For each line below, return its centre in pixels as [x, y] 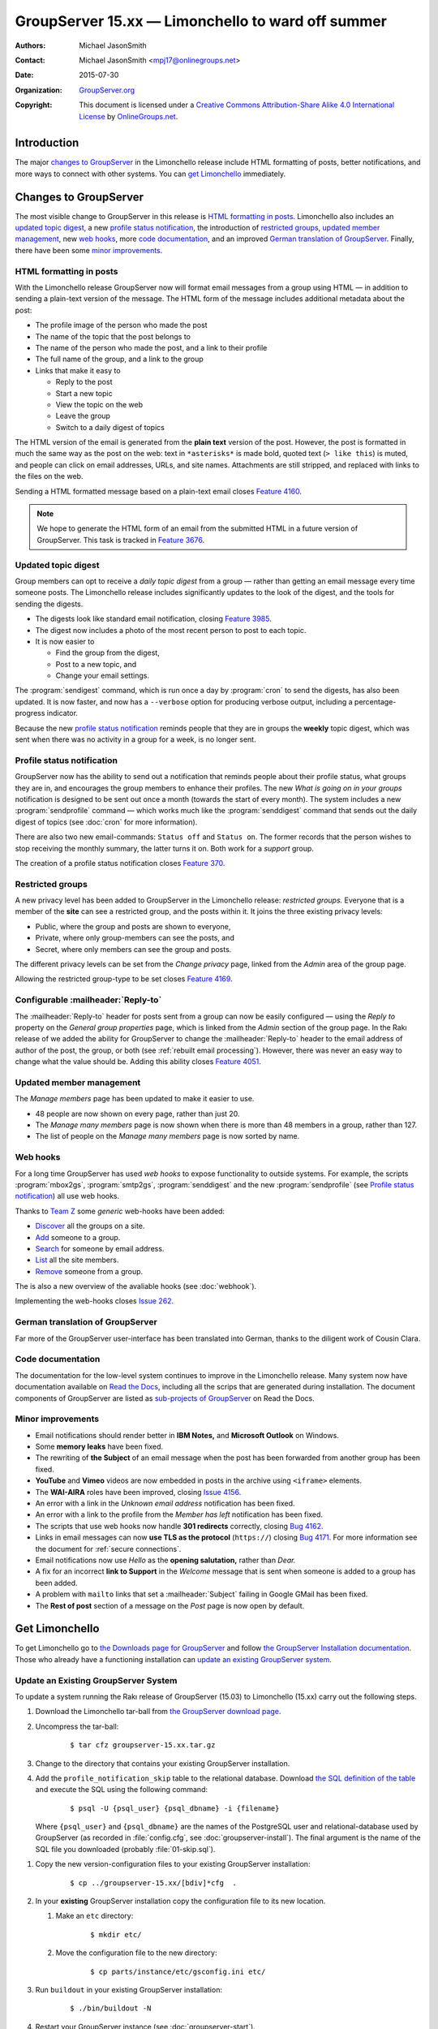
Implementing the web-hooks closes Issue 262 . [94, 1301]
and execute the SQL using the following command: [122, 1790]
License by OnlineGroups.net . [129, 116]
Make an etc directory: [94, 1916]
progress [30, 713]
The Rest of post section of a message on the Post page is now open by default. [170, 1605]
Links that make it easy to [78, 370]
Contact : [30, 60]
